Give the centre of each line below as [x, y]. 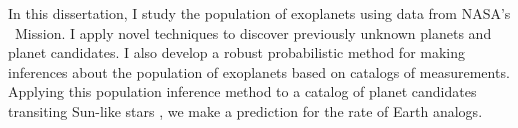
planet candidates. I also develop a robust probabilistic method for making [237, 52]
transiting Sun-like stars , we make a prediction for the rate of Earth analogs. [245, 110]
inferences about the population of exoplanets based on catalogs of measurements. [259, 71]
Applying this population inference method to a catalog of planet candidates [242, 91]
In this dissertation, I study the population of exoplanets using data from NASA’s [259, 13]
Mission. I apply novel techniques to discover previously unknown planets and [253, 32]
